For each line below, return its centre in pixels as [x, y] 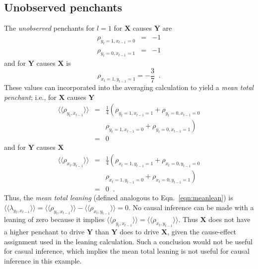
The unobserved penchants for [49, 28]
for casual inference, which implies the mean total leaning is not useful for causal [127, 251]
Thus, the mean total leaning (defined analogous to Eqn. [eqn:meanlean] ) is [119, 198]
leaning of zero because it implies [54, 219]
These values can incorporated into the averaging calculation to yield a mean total [129, 87]
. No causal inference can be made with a [191, 207]
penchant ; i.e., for [30, 97]
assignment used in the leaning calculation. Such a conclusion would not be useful [128, 241]
